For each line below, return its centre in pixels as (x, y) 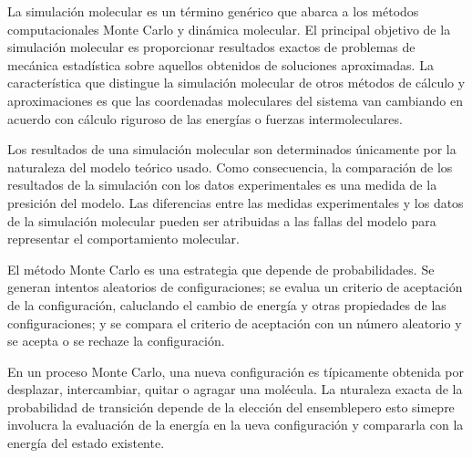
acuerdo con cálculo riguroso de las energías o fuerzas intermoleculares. (205, 118)
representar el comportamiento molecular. (123, 239)
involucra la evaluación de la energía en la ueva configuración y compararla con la (236, 425)
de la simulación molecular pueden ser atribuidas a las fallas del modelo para (222, 220)
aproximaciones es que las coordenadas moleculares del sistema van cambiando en (235, 100)
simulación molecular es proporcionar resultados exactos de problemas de (211, 47)
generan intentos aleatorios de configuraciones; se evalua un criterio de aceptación (235, 287)
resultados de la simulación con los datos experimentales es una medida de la (222, 185)
